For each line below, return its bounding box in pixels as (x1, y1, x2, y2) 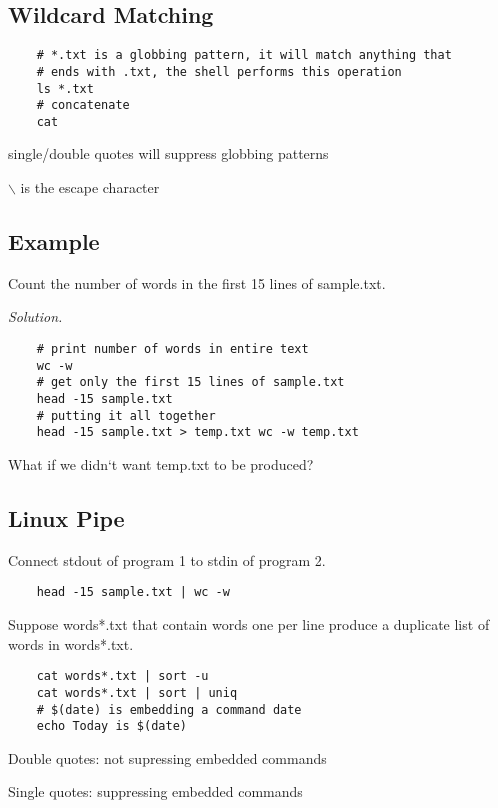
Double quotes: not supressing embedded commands (8, 747, 327, 768)
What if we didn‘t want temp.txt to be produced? (8, 454, 314, 474)
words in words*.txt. (8, 633, 134, 654)
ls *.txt (36, 81, 94, 96)
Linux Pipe (8, 502, 125, 533)
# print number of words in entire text (36, 342, 309, 357)
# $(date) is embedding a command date (36, 702, 302, 717)
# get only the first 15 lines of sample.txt (36, 375, 345, 390)
